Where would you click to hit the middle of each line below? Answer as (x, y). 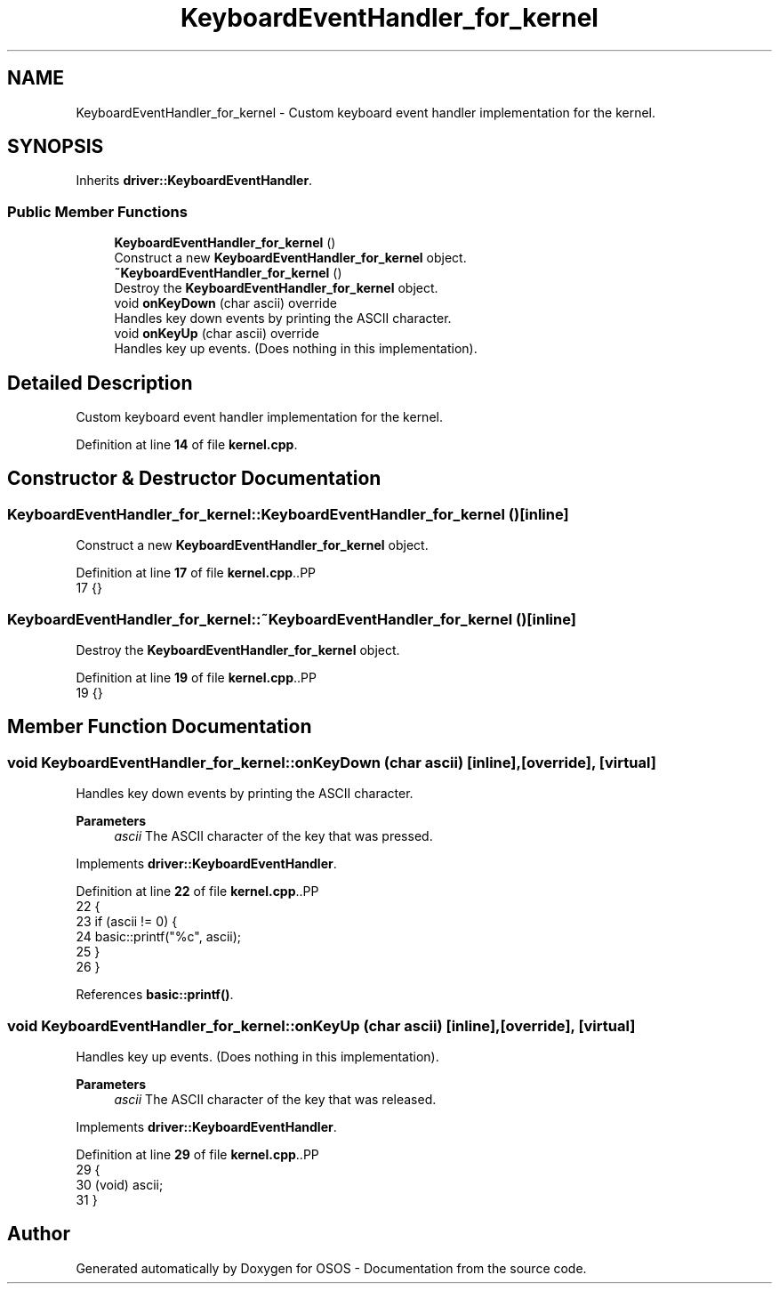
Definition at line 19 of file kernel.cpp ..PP (196, 678)
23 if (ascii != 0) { (127, 922)
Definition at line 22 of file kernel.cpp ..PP (197, 892)
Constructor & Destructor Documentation (194, 479)
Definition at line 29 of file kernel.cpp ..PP (197, 1154)
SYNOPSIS (56, 147)
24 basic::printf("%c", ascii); (159, 937)
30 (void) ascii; (120, 1184)
